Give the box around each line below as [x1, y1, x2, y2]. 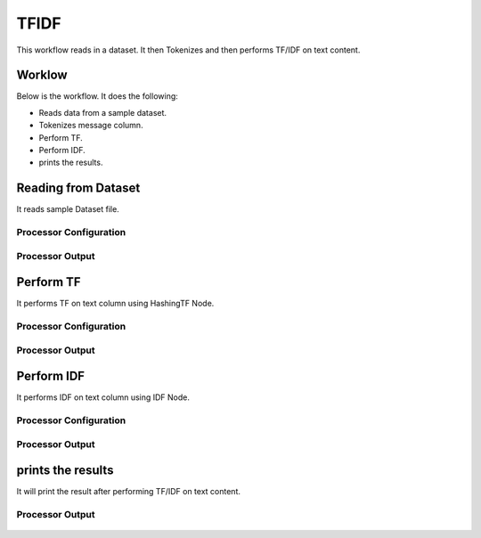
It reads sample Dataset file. [16, 204, 119, 215]
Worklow [16, 68, 68, 83]
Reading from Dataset [16, 181, 141, 196]
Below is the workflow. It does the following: [16, 91, 178, 102]
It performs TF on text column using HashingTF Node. [16, 298, 215, 309]
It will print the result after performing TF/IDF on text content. [16, 486, 240, 497]
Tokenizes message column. [38, 120, 143, 131]
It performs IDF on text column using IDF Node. [16, 392, 191, 403]
